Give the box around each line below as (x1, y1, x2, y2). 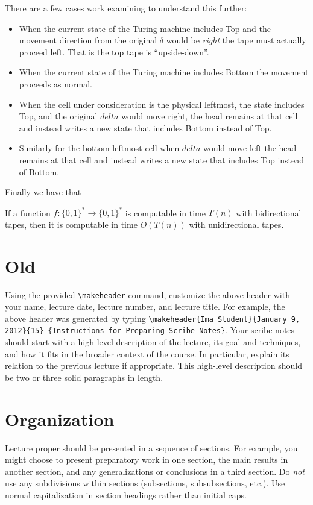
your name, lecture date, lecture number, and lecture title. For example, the (5, 300, 285, 313)
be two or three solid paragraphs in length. (5, 371, 163, 383)
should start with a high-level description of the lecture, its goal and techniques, (5, 336, 301, 348)
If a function (5, 206, 51, 219)
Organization (5, 406, 115, 431)
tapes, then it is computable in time (5, 218, 138, 230)
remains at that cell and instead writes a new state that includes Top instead (19, 153, 305, 166)
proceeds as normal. (19, 77, 92, 90)
